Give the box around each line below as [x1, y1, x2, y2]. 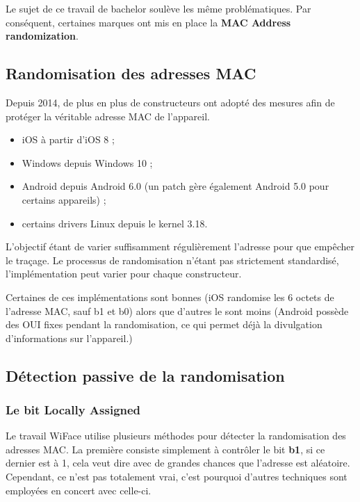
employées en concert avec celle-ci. [6, 483, 152, 497]
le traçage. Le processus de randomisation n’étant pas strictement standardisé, [6, 252, 339, 267]
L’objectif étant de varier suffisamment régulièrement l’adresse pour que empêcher [6, 239, 355, 254]
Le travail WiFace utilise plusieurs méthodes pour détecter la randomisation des [6, 428, 346, 443]
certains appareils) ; [22, 192, 106, 207]
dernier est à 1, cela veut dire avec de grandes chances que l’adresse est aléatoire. [6, 455, 350, 470]
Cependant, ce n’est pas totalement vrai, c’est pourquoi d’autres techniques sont [6, 469, 347, 484]
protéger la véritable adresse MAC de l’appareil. [6, 108, 210, 123]
